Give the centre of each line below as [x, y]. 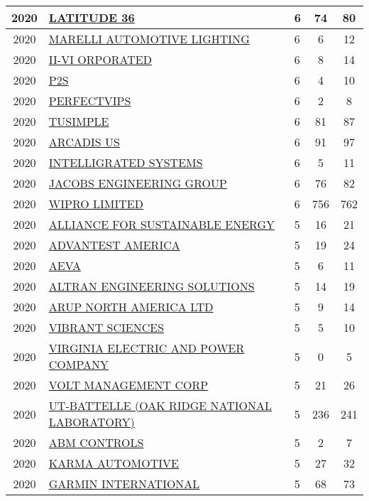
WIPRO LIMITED [96, 204]
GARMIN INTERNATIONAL [124, 484]
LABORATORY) [92, 422]
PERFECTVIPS [90, 101]
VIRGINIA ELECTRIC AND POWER [147, 348]
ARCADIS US [84, 142]
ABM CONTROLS [96, 442]
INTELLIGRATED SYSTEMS [126, 162]
